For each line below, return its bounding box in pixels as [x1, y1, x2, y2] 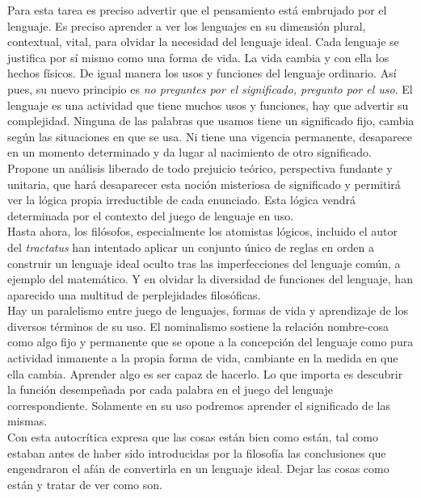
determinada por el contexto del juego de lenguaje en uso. [7, 207, 294, 224]
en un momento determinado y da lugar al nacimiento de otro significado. [7, 144, 372, 161]
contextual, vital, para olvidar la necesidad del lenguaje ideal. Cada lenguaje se [7, 33, 399, 50]
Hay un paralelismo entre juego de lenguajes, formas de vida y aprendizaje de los [7, 302, 408, 319]
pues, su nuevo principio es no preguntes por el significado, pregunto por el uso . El [7, 80, 413, 97]
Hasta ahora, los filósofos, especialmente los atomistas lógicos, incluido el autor [7, 223, 398, 240]
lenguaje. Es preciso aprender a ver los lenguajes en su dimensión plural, [7, 17, 366, 34]
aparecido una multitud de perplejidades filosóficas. [7, 286, 261, 303]
